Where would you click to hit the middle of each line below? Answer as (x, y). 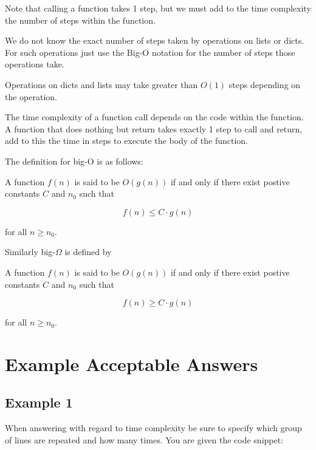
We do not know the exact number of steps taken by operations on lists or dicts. (155, 40)
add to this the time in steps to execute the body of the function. (127, 141)
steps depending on (265, 84)
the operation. (31, 96)
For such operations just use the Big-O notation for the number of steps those (150, 52)
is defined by (88, 252)
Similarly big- (30, 252)
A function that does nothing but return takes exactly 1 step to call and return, (154, 128)
